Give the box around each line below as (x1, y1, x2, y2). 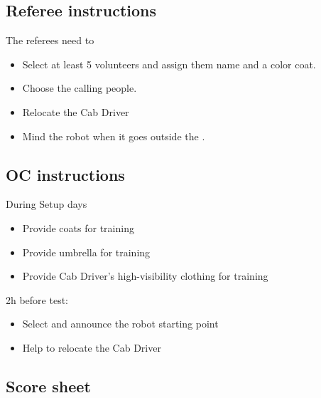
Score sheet (6, 375, 91, 397)
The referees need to (6, 33, 94, 48)
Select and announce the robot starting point (22, 316, 219, 331)
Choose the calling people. (22, 80, 137, 95)
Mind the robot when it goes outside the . (22, 128, 205, 143)
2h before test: (6, 292, 69, 307)
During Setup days (6, 197, 87, 211)
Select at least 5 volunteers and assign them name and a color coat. (22, 56, 316, 71)
